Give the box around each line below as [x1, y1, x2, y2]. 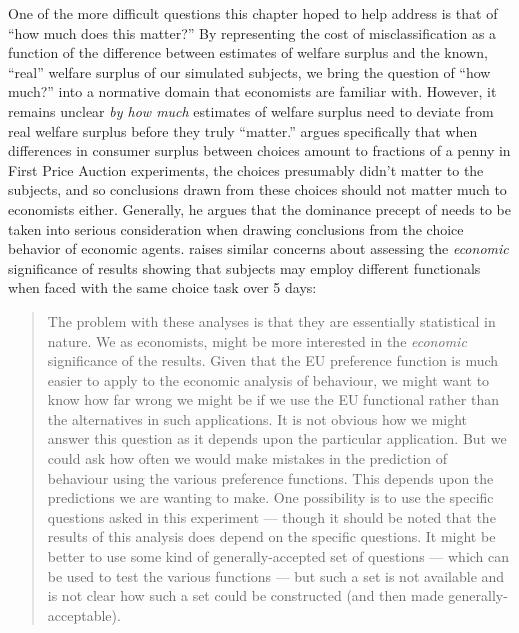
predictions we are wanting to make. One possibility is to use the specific [47, 487, 494, 508]
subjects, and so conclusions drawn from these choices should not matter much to [8, 179, 507, 200]
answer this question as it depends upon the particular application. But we [47, 428, 507, 449]
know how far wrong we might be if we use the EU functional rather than [47, 389, 499, 410]
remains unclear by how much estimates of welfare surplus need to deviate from [8, 100, 494, 121]
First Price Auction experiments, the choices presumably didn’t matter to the [8, 159, 484, 180]
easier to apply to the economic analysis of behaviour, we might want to [47, 369, 490, 390]
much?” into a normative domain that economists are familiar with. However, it [8, 81, 497, 102]
